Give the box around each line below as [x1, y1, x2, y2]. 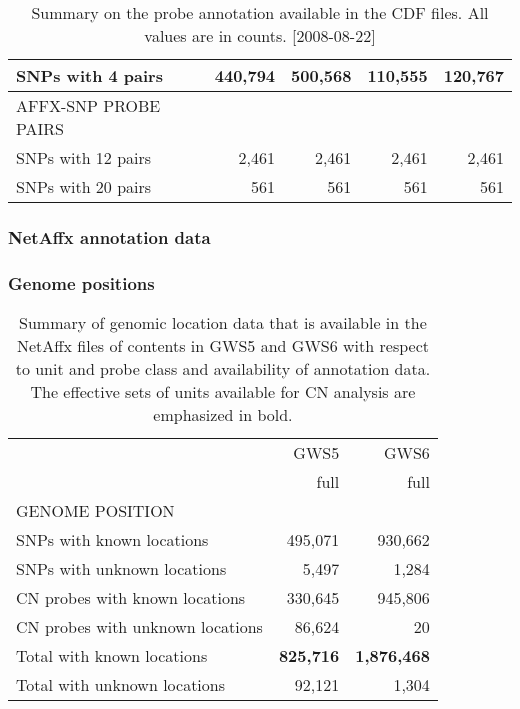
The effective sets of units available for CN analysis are [30, 380, 416, 404]
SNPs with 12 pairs [16, 146, 152, 169]
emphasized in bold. [153, 403, 293, 427]
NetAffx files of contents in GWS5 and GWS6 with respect [16, 334, 429, 358]
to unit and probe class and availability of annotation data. [15, 357, 431, 381]
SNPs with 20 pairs [16, 175, 152, 198]
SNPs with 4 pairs [16, 64, 163, 87]
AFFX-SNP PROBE [16, 94, 161, 117]
